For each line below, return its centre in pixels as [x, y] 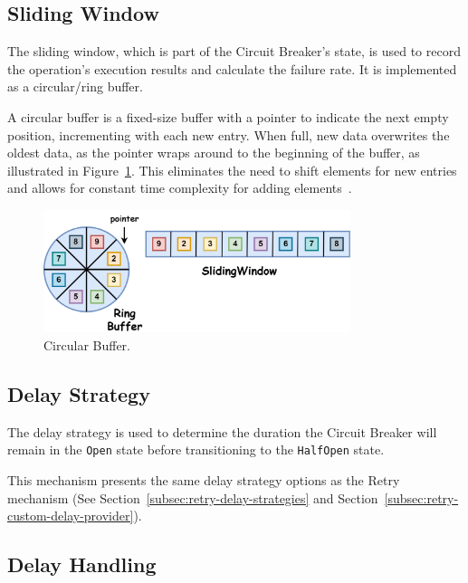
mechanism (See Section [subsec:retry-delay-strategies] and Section [193, 497]
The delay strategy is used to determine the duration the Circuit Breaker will [222, 431]
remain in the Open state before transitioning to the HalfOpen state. [196, 449]
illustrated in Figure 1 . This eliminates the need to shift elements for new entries [232, 170]
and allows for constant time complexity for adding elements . [180, 188]
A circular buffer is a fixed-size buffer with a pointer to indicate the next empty [228, 116]
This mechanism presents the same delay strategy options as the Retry [204, 480]
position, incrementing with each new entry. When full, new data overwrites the [229, 134]
